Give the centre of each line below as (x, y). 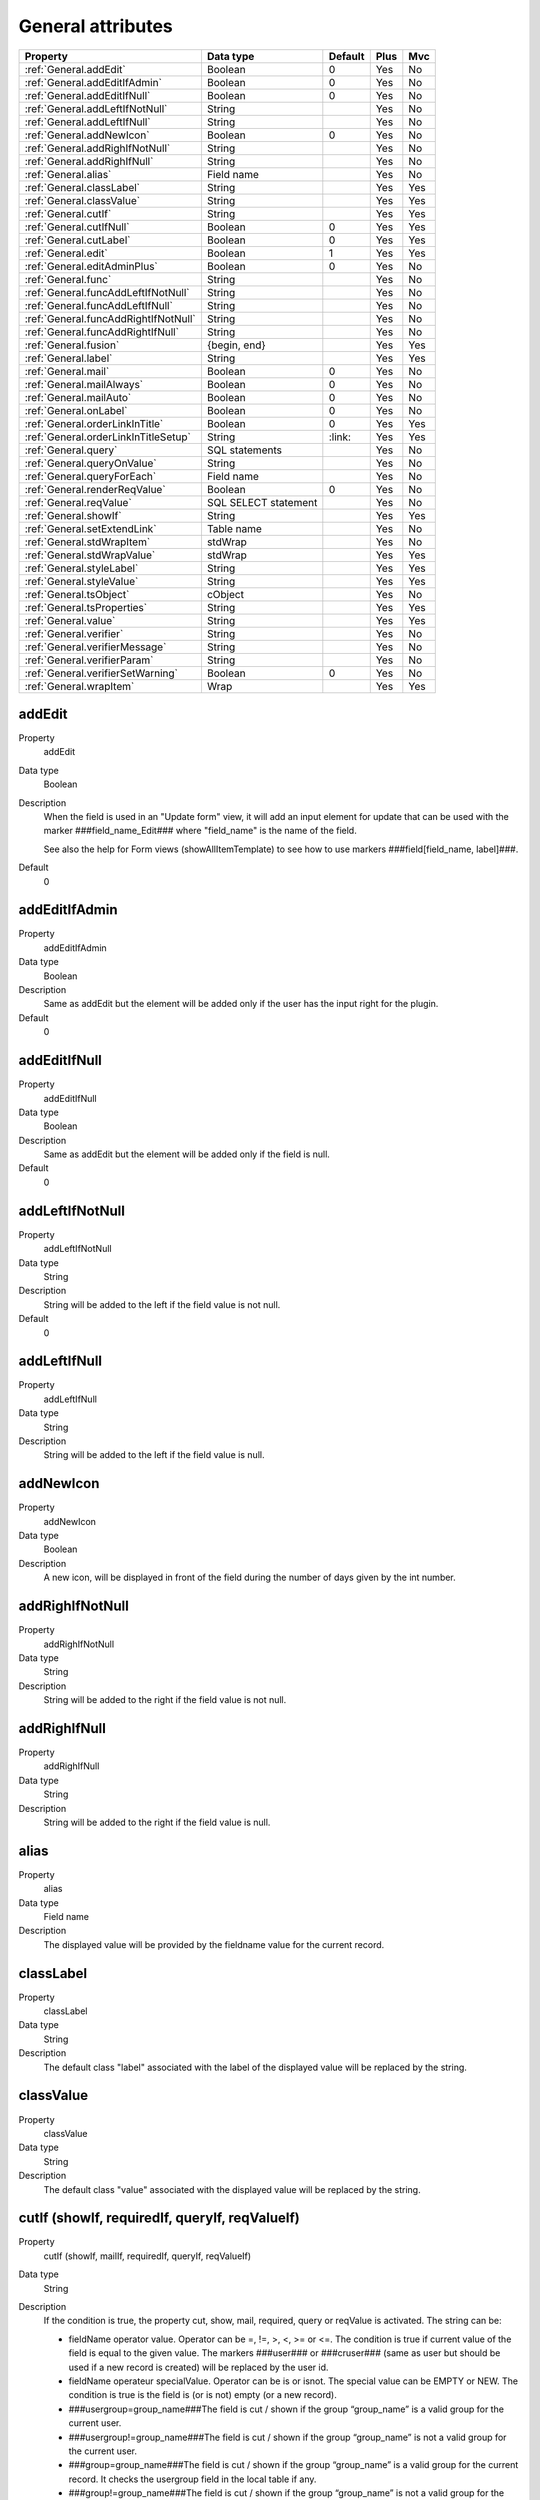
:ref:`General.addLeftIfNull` (87, 122)
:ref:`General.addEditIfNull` (87, 95)
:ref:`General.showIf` (73, 515)
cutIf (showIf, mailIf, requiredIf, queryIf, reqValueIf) (147, 2256)
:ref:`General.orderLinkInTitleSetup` (108, 437)
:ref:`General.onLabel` (76, 410)
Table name (234, 528)
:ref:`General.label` (68, 358)
